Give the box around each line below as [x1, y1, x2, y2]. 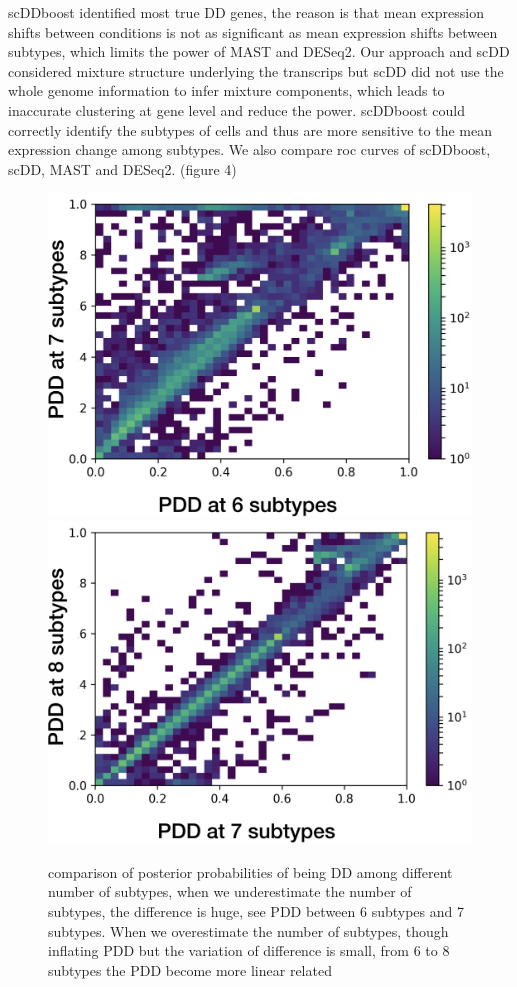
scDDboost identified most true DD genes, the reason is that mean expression [8, 2, 484, 22]
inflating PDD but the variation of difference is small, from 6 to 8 [48, 940, 450, 961]
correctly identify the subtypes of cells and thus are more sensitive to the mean [8, 119, 492, 140]
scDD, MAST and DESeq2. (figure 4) [8, 158, 237, 179]
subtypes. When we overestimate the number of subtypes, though [48, 920, 449, 941]
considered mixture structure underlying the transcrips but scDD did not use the [8, 60, 504, 81]
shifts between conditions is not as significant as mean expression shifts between [8, 21, 498, 42]
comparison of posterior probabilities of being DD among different [48, 861, 453, 882]
